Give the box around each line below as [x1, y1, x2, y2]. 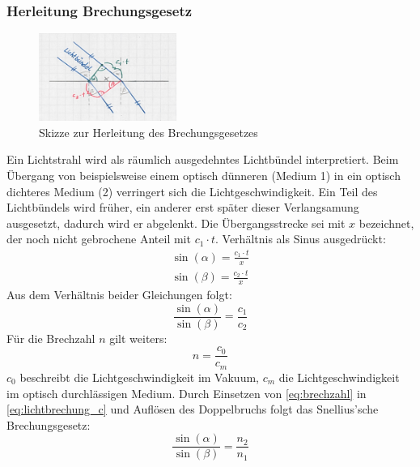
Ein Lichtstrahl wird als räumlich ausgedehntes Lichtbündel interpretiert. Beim [6, 151, 399, 168]
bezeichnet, [358, 214, 414, 231]
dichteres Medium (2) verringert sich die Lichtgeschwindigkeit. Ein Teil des [6, 182, 378, 199]
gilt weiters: [109, 329, 168, 346]
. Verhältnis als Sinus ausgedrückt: [215, 230, 386, 247]
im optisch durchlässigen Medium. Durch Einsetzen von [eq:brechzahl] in [6, 384, 367, 401]
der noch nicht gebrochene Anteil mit [6, 230, 191, 247]
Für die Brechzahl [6, 329, 95, 346]
